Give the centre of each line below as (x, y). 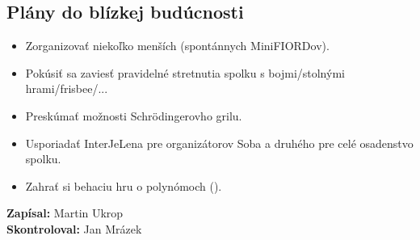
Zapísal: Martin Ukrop (65, 213)
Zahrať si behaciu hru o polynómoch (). (124, 185)
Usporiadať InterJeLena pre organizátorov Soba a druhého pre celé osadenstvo (219, 143)
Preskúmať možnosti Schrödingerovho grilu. (134, 115)
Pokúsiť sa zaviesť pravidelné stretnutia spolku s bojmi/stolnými (185, 72)
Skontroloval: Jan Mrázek (74, 228)
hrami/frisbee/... (67, 88)
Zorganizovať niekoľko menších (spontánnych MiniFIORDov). (177, 46)
